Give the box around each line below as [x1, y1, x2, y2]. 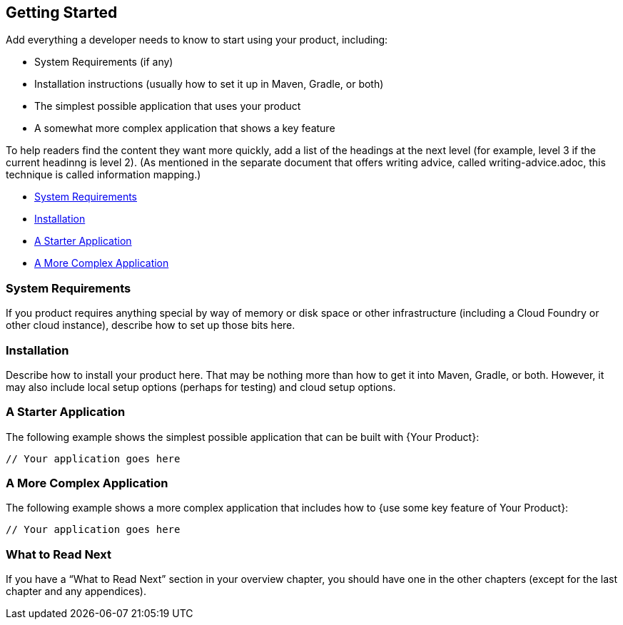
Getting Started [6, 4, 118, 21]
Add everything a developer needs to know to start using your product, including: [6, 34, 388, 46]
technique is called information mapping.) [6, 168, 201, 181]
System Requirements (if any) [34, 56, 173, 68]
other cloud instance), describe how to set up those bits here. [6, 319, 295, 332]
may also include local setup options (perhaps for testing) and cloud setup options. [6, 380, 396, 393]
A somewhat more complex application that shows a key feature [34, 122, 335, 135]
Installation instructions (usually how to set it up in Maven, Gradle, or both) [34, 78, 384, 91]
